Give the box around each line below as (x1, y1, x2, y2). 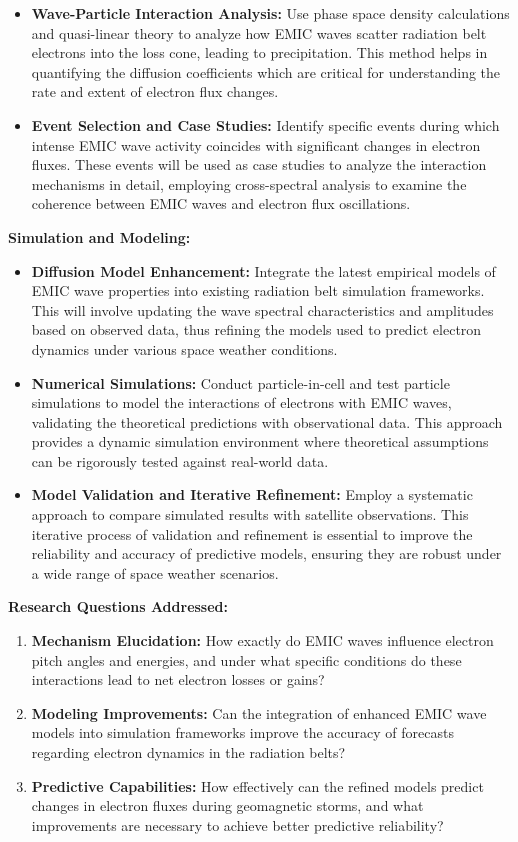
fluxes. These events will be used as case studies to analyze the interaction (31, 154, 487, 175)
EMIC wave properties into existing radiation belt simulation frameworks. (31, 280, 485, 301)
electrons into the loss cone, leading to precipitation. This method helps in (31, 42, 488, 63)
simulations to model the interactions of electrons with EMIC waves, (31, 392, 452, 413)
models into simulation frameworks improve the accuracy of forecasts (31, 722, 454, 743)
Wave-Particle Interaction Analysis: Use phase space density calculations (31, 3, 510, 23)
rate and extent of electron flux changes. (31, 81, 279, 102)
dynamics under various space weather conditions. (31, 338, 338, 359)
